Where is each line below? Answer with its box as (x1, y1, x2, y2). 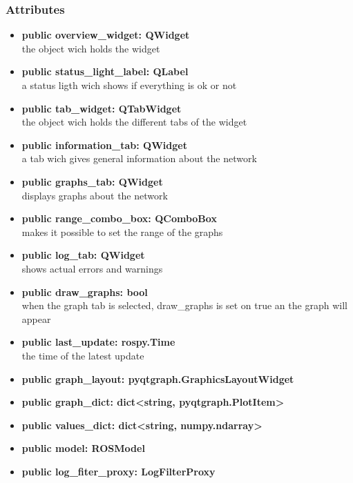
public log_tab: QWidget (21, 248, 145, 262)
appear (21, 311, 51, 326)
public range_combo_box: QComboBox (21, 211, 217, 226)
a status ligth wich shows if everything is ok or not (21, 78, 237, 92)
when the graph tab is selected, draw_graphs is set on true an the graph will (21, 298, 347, 313)
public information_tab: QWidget (21, 137, 187, 152)
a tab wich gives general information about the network (21, 151, 257, 166)
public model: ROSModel (21, 441, 145, 455)
